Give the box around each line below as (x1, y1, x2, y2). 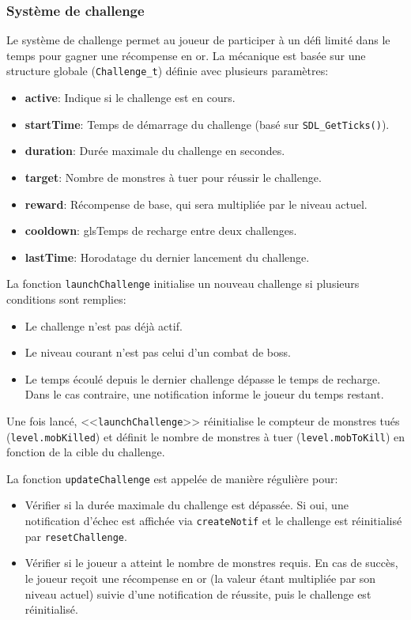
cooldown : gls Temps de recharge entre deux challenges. (25, 222, 297, 239)
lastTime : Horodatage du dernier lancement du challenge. (25, 248, 310, 265)
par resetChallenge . (25, 527, 127, 544)
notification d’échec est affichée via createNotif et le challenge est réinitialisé (25, 512, 402, 529)
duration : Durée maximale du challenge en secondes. (25, 142, 285, 159)
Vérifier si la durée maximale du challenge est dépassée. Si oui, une (25, 497, 349, 513)
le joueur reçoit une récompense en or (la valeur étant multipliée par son (25, 569, 376, 586)
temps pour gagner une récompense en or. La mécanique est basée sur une (6, 47, 366, 63)
